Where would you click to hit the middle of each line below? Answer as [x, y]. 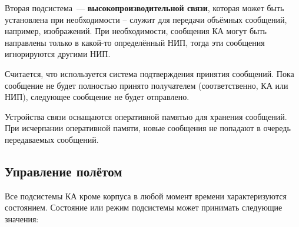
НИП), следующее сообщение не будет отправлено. [97, 97]
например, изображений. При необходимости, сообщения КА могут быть [136, 31]
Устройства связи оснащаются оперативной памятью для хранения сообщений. [146, 116]
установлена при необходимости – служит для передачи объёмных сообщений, [146, 19]
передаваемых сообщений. [52, 139]
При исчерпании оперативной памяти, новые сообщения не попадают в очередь [148, 128]
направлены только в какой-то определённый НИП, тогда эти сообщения [135, 42]
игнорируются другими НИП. [58, 54]
